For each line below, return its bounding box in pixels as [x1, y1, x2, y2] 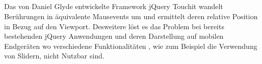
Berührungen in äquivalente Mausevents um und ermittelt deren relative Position [4, 11, 258, 21]
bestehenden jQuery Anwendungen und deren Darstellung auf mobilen [4, 31, 224, 41]
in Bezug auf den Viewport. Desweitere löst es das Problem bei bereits [4, 21, 224, 31]
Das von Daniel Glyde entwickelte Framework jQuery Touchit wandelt [4, 1, 223, 12]
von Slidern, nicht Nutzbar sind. [4, 50, 104, 61]
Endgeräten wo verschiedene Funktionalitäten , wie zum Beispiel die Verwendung [4, 40, 257, 51]
